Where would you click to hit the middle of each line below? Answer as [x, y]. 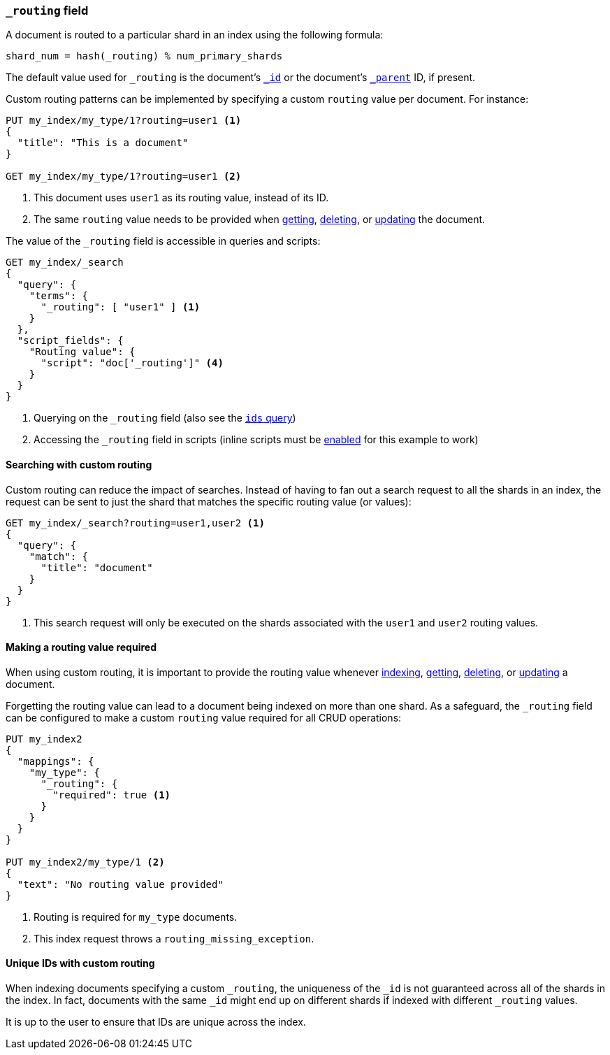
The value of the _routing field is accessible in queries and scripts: [163, 241]
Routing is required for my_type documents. [136, 917]
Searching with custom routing [79, 464]
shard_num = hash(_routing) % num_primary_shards [144, 56]
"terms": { [59, 296]
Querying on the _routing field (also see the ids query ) [165, 418]
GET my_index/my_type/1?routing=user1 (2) [124, 177]
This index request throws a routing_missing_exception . [174, 938]
